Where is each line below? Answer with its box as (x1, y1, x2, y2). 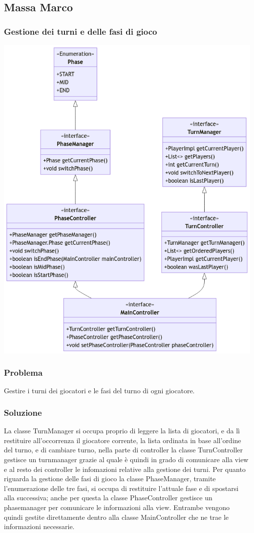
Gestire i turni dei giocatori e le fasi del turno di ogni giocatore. (4, 385, 195, 396)
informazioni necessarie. (4, 521, 75, 532)
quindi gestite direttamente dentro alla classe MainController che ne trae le (4, 512, 229, 522)
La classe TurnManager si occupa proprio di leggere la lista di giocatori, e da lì (4, 426, 240, 436)
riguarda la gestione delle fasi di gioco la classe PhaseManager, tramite (4, 473, 216, 484)
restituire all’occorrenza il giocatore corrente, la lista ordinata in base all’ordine (4, 435, 241, 445)
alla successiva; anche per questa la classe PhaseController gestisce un (4, 492, 212, 503)
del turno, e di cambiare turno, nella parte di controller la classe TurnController (4, 445, 243, 455)
